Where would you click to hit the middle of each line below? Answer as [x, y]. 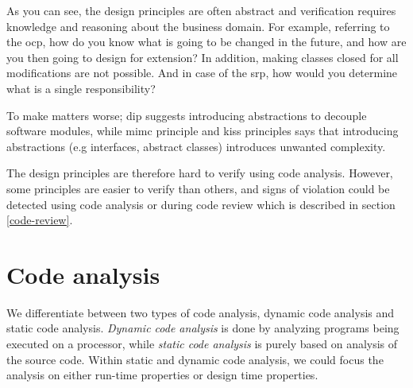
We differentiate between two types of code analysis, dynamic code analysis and [201, 312]
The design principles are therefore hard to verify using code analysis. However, [200, 173]
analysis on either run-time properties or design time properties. [162, 375]
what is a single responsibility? [81, 88]
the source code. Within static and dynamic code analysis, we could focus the [195, 359]
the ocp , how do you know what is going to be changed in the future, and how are [206, 42]
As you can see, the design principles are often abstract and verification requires [201, 10]
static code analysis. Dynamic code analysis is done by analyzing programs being [203, 328]
